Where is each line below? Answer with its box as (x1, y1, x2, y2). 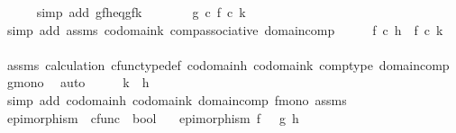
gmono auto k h (6, 73, 150, 92)
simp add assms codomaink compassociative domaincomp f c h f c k (6, 20, 443, 39)
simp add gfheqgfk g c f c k (36, 3, 246, 21)
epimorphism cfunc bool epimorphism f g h (6, 108, 299, 127)
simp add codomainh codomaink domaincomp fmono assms (6, 90, 347, 109)
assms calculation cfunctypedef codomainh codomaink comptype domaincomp (6, 55, 450, 74)
